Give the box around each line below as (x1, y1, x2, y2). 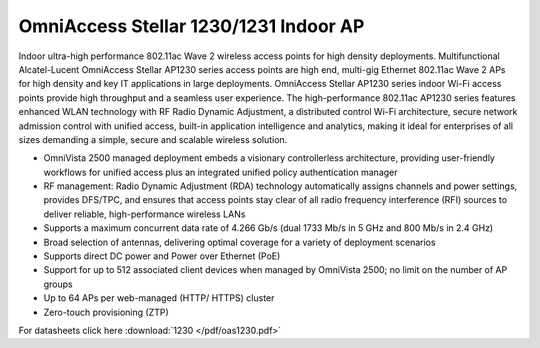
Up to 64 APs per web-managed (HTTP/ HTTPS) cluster (43, 292, 275, 304)
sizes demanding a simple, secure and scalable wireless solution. (18, 133, 288, 145)
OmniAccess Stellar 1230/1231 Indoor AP (18, 15, 365, 37)
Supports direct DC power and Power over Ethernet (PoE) (43, 250, 281, 262)
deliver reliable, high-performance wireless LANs (43, 208, 246, 220)
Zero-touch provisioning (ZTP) (43, 306, 169, 318)
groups (43, 278, 74, 290)
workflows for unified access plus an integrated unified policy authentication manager (43, 166, 399, 178)
